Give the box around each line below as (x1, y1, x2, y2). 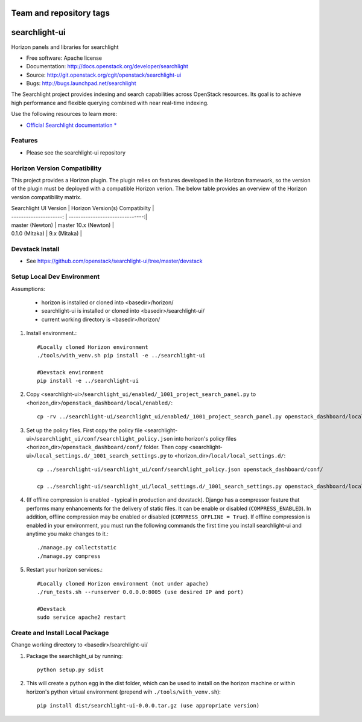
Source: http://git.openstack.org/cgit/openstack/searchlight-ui (26, 71, 182, 78)
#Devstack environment (37, 369, 104, 375)
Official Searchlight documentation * (26, 121, 117, 129)
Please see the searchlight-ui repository (26, 149, 126, 156)
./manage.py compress (37, 552, 101, 560)
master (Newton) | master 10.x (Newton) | (11, 221, 115, 229)
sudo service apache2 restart (37, 614, 127, 621)
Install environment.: (26, 330, 77, 337)
